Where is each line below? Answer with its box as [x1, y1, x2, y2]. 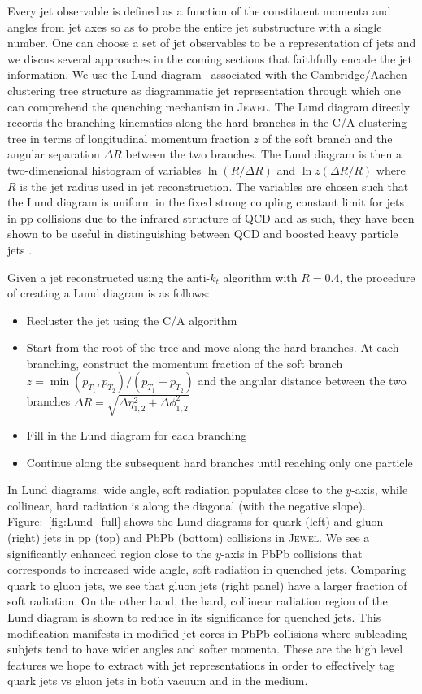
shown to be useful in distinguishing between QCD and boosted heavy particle [7, 225, 398, 242]
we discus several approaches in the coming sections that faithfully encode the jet [7, 50, 412, 67]
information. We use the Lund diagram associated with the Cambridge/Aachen [7, 66, 407, 83]
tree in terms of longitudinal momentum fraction [7, 129, 250, 146]
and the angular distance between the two [198, 372, 407, 389]
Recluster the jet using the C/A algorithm [26, 311, 237, 328]
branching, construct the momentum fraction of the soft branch [26, 354, 343, 371]
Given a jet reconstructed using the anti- [7, 268, 211, 285]
